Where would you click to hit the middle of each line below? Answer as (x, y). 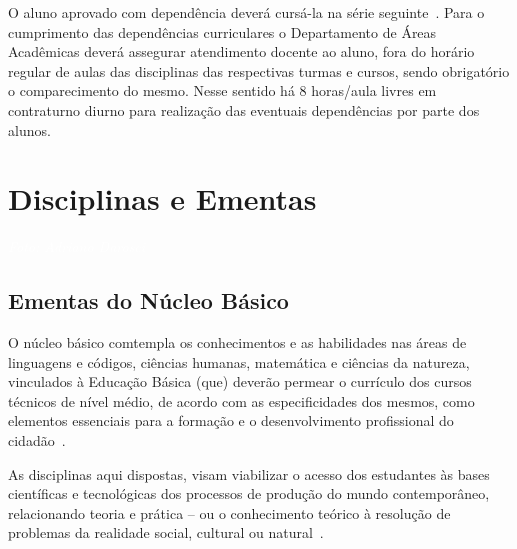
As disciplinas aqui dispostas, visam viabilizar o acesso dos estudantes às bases (249, 473)
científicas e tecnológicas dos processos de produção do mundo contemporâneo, (249, 493)
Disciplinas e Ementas (162, 198)
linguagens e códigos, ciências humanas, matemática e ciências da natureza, (239, 361)
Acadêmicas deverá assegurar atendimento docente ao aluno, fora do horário (241, 51)
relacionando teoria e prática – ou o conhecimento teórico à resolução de (229, 512)
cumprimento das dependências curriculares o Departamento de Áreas (222, 31)
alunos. (29, 129)
